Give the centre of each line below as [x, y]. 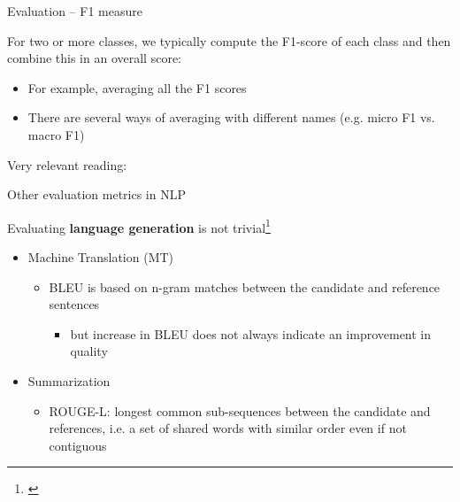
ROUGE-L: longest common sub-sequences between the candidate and [240, 410]
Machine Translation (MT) [101, 257]
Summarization [69, 380]
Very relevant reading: [67, 164]
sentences [74, 304]
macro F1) [56, 134]
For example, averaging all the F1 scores [137, 87]
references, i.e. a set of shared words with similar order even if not [228, 428]
